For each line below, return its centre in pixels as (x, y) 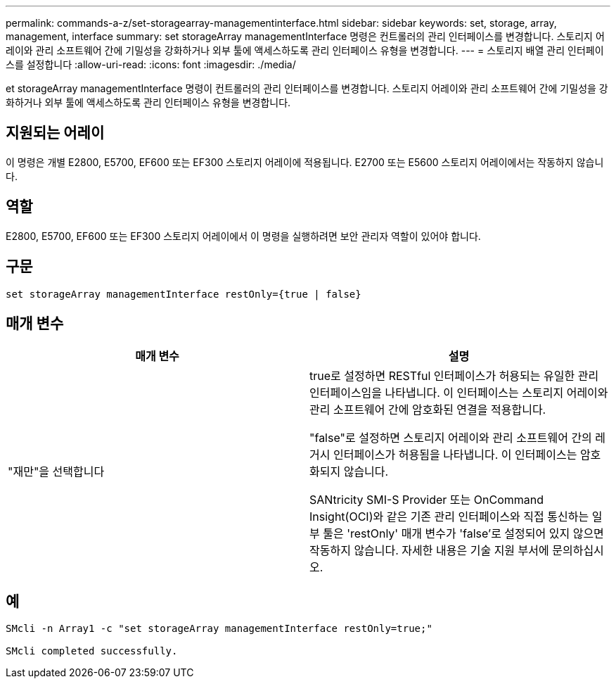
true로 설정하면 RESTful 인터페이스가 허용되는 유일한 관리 (454, 376)
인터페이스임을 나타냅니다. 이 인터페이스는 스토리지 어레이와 (459, 393)
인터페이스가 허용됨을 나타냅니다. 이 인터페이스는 (455, 455)
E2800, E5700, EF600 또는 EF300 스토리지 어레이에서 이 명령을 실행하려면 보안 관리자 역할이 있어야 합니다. (243, 236)
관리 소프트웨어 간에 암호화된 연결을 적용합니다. (428, 410)
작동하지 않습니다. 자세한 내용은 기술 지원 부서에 (429, 551)
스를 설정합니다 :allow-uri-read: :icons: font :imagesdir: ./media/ (151, 64)
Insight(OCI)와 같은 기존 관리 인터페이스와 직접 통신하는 (449, 517)
